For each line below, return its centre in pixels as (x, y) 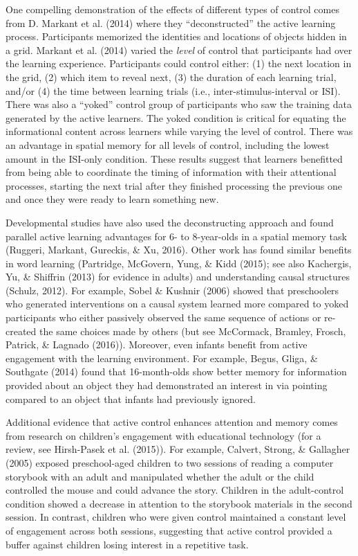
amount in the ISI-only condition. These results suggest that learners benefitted (174, 158)
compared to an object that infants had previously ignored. (131, 398)
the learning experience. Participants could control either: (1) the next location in (179, 63)
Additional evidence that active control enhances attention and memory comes (172, 422)
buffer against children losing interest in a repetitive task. (127, 544)
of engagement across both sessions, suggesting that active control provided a (169, 530)
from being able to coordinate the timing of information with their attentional (171, 172)
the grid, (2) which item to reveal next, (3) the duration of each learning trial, (171, 77)
